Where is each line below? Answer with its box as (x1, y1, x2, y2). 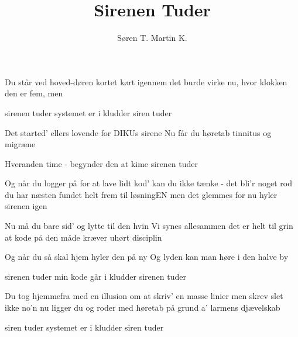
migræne (5, 138, 36, 150)
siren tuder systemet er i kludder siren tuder (5, 321, 164, 333)
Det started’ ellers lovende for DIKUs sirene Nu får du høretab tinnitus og (5, 126, 272, 138)
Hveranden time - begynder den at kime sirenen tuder (5, 157, 198, 169)
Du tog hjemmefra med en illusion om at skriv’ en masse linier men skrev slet (5, 290, 283, 302)
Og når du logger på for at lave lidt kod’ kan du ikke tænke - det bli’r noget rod (5, 177, 293, 189)
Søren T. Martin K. (117, 32, 187, 44)
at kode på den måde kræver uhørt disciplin (5, 231, 162, 243)
